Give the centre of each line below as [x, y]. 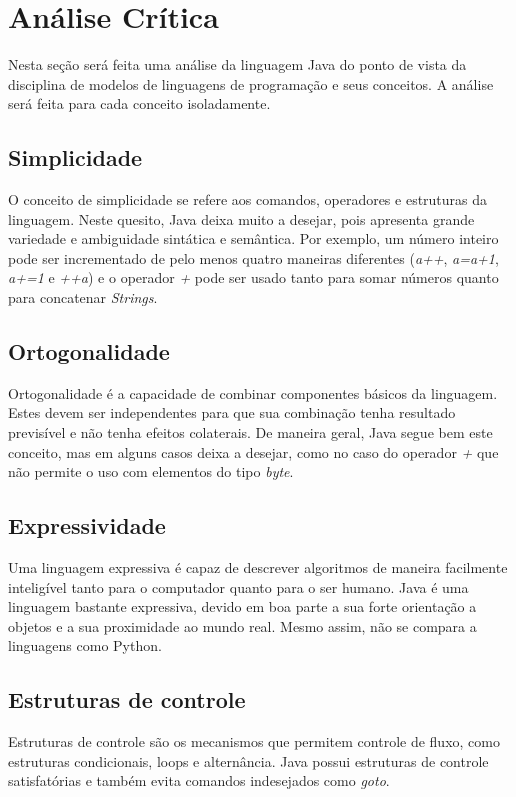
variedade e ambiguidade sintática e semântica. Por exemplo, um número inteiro [253, 238]
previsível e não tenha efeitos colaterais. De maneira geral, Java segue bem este [250, 432]
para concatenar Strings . [83, 297]
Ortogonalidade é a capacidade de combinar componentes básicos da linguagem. [253, 392]
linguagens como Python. [85, 645]
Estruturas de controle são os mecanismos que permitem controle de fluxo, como [254, 741]
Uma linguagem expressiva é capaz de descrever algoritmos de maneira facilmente [258, 567]
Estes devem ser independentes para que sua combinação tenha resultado [232, 412]
